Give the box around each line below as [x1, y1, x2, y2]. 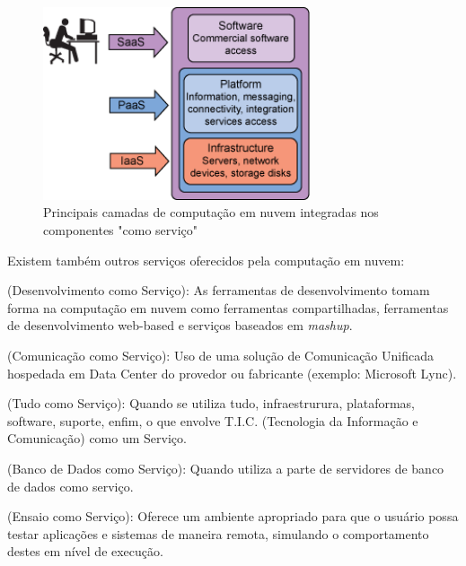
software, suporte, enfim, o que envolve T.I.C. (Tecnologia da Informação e [7, 411, 418, 430]
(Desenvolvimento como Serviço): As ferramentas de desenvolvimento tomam [7, 281, 430, 300]
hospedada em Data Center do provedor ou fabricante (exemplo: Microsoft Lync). [7, 363, 457, 382]
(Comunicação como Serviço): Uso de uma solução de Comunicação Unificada [7, 345, 434, 364]
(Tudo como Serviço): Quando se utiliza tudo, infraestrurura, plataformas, [7, 394, 415, 413]
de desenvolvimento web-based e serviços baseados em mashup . [7, 316, 353, 335]
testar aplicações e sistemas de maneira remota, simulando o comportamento [7, 524, 429, 543]
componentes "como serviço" [43, 221, 198, 239]
